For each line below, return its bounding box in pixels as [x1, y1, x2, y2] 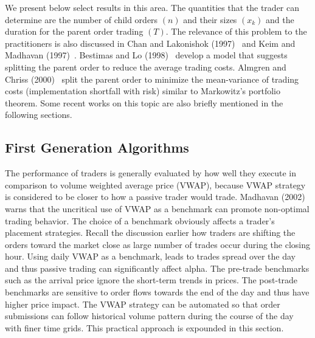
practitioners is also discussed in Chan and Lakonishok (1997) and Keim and [5, 36, 296, 49]
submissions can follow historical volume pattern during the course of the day [5, 309, 294, 322]
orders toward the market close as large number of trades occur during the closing [5, 238, 310, 250]
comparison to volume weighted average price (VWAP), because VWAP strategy [5, 178, 306, 191]
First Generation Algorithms [5, 138, 189, 157]
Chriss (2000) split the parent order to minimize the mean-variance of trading [5, 72, 299, 85]
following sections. [5, 108, 72, 121]
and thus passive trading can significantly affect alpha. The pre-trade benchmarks [5, 261, 310, 274]
